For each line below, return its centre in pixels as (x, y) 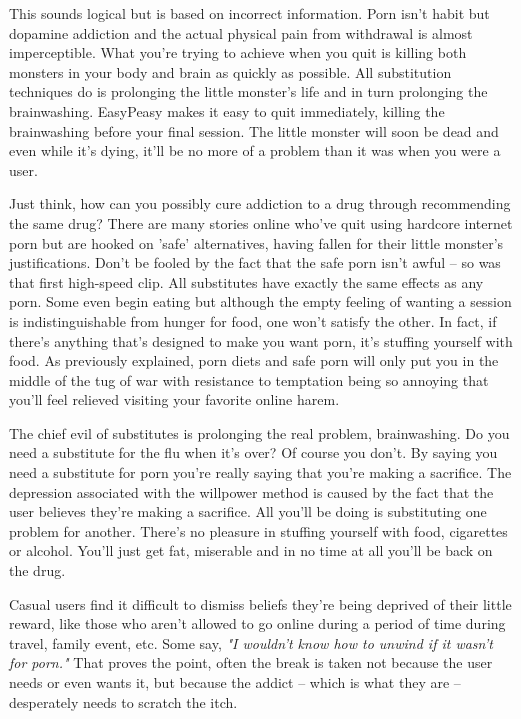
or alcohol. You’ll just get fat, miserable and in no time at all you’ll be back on (251, 550)
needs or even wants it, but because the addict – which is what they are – (235, 682)
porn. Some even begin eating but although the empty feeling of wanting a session (260, 301)
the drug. (37, 570)
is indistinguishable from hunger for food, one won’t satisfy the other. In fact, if (253, 320)
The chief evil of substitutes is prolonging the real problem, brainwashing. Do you (259, 432)
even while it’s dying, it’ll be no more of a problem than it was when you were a (255, 150)
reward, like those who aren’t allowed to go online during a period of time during (257, 623)
